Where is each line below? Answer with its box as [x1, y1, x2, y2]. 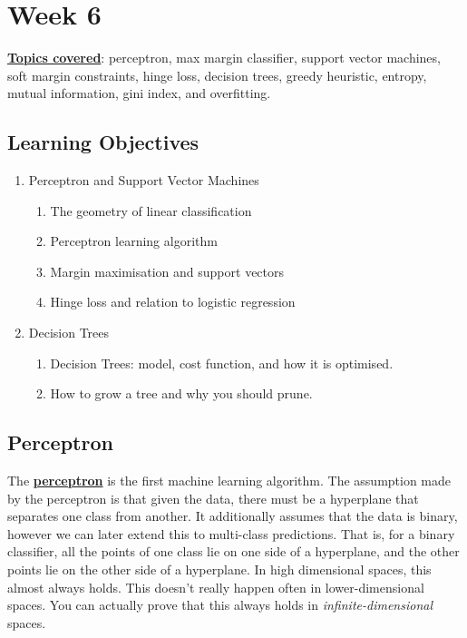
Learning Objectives [7, 128, 199, 156]
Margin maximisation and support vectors [50, 261, 285, 280]
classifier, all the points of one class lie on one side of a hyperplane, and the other [7, 542, 460, 561]
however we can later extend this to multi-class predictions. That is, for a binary [7, 524, 455, 543]
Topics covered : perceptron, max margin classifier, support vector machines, [7, 48, 441, 67]
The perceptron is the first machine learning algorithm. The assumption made [7, 471, 452, 490]
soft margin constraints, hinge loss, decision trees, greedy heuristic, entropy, [7, 65, 427, 84]
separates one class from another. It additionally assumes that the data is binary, [7, 506, 458, 525]
